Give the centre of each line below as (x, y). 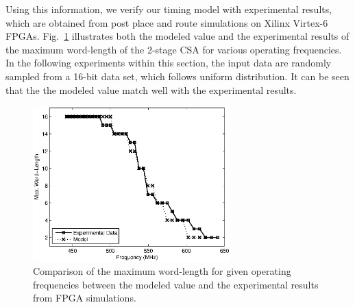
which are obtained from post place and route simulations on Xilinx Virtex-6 (167, 22)
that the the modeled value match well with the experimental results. (151, 89)
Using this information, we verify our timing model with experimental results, (169, 9)
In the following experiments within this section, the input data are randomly (169, 63)
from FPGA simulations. (85, 298)
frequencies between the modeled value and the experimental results (176, 284)
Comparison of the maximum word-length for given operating (162, 271)
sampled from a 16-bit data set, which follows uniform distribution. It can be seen (177, 76)
